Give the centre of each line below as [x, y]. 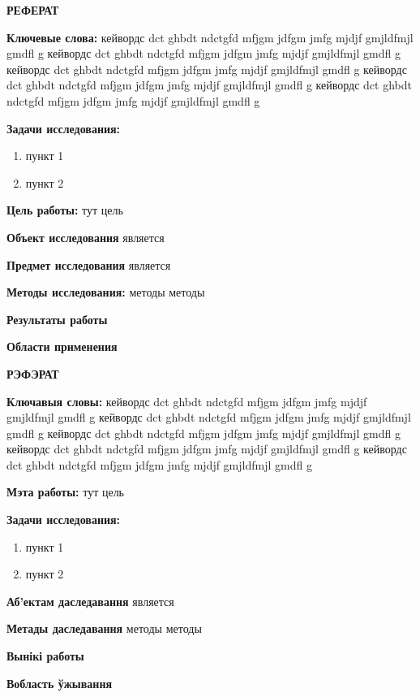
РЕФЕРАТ [33, 10]
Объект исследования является [86, 237]
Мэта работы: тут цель [65, 492]
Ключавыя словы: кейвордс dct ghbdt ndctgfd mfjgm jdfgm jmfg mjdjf [187, 401]
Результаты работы [57, 319]
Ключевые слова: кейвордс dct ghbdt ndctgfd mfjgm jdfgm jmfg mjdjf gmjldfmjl [210, 37]
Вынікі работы [45, 656]
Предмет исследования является [89, 264]
